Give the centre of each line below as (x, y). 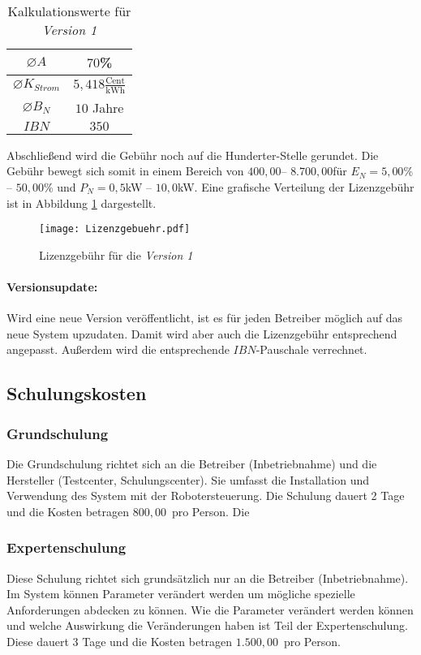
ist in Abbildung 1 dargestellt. (82, 203)
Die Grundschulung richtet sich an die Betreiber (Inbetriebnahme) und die (192, 464)
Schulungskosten (77, 393)
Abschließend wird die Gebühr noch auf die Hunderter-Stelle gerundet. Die (193, 155)
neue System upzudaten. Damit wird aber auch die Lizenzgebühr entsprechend (202, 333)
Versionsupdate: (52, 287)
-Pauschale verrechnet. (311, 349)
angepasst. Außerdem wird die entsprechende (118, 349)
